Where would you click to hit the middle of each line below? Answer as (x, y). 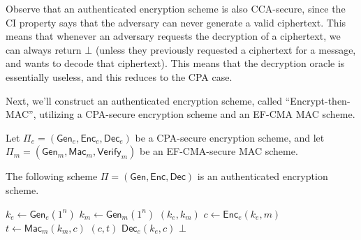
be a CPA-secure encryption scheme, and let (230, 137)
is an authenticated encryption (263, 176)
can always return (44, 49)
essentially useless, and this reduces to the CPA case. (119, 76)
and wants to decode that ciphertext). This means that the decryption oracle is (175, 63)
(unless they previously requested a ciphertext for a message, (226, 49)
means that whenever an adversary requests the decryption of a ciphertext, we (173, 36)
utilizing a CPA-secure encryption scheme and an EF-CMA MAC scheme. (197, 114)
